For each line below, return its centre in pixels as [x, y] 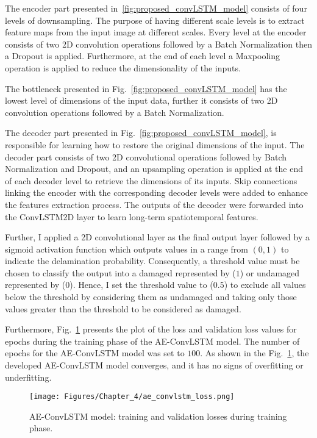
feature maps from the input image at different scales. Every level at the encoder [156, 32]
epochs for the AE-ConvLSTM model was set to [95, 353]
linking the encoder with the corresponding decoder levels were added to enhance [156, 192]
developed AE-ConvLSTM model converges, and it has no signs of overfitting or [154, 365]
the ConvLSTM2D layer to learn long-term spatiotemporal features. [132, 216]
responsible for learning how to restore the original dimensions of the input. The [155, 144]
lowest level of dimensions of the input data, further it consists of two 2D [141, 100]
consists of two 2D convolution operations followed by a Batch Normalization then [158, 44]
